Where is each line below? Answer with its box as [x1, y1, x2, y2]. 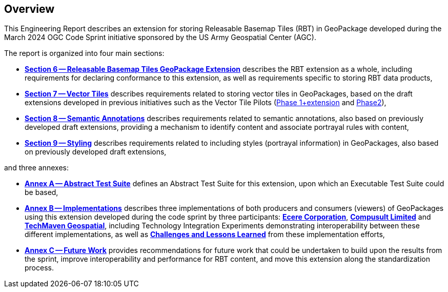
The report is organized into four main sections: [4, 49, 165, 58]
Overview [4, 3, 55, 15]
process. [25, 263, 54, 272]
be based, [25, 188, 58, 197]
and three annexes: [4, 163, 69, 172]
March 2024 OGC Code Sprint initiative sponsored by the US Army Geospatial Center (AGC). [4, 33, 316, 42]
